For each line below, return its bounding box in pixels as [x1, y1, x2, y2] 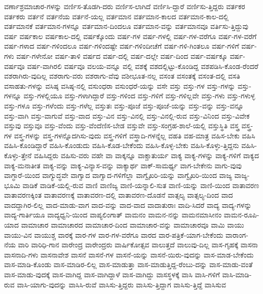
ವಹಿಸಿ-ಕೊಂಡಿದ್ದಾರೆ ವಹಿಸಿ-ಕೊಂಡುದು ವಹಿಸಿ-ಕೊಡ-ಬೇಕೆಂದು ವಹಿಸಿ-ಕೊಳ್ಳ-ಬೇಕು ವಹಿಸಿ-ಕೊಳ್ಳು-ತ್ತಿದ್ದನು [4, 140, 239, 151]
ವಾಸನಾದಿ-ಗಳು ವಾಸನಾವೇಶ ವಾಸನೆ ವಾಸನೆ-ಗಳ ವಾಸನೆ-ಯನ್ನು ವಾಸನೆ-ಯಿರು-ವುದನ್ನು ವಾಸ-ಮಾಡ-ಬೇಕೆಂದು [4, 249, 254, 260]
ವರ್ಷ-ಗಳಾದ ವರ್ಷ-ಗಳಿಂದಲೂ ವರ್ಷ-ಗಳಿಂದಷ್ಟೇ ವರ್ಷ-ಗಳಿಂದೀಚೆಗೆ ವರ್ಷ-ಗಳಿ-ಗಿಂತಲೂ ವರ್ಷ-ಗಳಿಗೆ [4, 41, 239, 51]
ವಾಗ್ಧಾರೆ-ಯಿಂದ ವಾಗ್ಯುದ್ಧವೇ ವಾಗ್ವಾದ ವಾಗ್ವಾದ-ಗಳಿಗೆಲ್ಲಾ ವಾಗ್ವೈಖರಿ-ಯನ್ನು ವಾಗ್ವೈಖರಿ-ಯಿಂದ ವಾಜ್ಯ [4, 170, 232, 180]
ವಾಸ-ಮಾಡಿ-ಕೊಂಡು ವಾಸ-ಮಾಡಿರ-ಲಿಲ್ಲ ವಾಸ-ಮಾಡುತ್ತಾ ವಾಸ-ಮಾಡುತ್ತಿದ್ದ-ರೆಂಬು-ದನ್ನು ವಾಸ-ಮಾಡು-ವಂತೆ [4, 259, 253, 270]
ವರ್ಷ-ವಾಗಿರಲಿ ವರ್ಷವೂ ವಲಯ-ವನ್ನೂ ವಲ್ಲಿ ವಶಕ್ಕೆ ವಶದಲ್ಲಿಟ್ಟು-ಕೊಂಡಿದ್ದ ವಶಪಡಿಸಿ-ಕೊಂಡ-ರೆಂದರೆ [27, 60, 258, 71]
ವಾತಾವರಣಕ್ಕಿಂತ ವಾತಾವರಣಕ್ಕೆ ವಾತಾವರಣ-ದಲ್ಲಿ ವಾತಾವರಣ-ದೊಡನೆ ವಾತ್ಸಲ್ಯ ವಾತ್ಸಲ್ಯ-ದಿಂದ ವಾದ [4, 190, 233, 200]
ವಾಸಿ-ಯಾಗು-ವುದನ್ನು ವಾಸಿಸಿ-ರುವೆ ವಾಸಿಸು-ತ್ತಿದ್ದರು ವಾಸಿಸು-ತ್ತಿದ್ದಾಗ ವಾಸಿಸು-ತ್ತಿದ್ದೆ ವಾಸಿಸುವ [17, 279, 227, 289]
